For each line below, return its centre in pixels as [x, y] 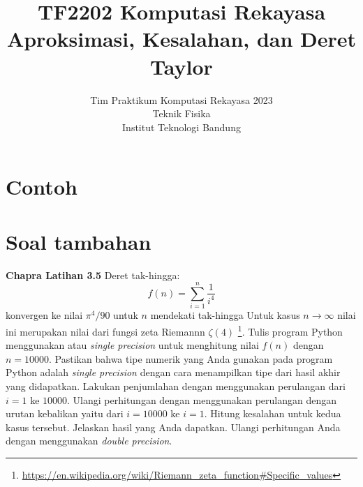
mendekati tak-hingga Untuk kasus [225, 315]
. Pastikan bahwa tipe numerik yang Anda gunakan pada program [191, 358]
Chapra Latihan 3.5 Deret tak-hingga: [93, 275]
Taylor [181, 66]
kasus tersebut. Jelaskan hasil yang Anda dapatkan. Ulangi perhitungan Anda [173, 427]
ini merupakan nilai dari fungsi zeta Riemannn [105, 331]
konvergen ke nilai [44, 315]
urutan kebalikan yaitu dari [65, 413]
